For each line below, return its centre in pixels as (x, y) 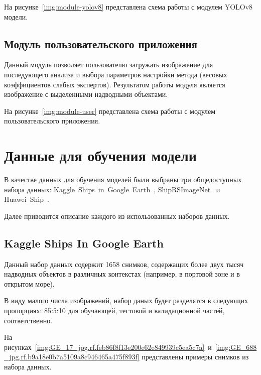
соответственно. (28, 320)
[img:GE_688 (236, 347)
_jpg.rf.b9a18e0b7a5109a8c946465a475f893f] (72, 357)
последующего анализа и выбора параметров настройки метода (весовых (116, 74)
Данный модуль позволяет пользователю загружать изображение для (109, 65)
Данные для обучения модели (100, 155)
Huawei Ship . (27, 199)
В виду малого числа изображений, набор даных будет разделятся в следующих (126, 300)
